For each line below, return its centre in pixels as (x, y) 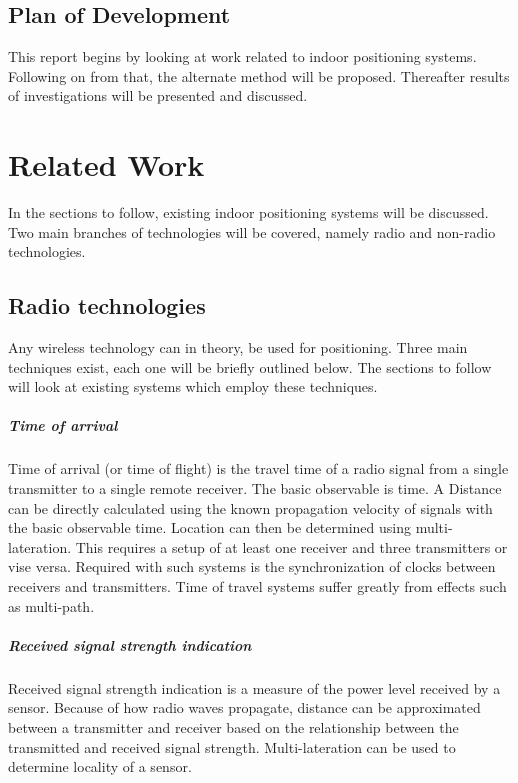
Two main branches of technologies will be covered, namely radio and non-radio (252, 231)
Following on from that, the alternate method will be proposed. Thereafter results (259, 75)
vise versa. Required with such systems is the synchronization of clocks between (252, 566)
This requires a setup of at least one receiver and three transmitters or (291, 546)
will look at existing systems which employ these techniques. (193, 386)
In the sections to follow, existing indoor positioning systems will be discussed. (248, 212)
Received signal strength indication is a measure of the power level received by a (254, 687)
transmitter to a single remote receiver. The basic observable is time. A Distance (255, 488)
